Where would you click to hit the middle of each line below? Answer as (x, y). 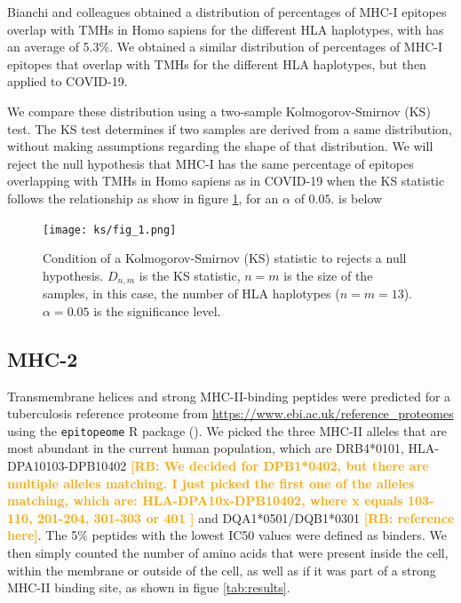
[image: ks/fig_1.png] (110, 230)
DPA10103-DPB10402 (67, 466)
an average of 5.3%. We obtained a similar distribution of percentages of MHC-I (225, 47)
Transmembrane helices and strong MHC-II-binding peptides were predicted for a (229, 396)
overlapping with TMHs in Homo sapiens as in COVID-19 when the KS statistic (226, 181)
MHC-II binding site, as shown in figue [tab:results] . (149, 587)
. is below (357, 198)
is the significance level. (157, 310)
